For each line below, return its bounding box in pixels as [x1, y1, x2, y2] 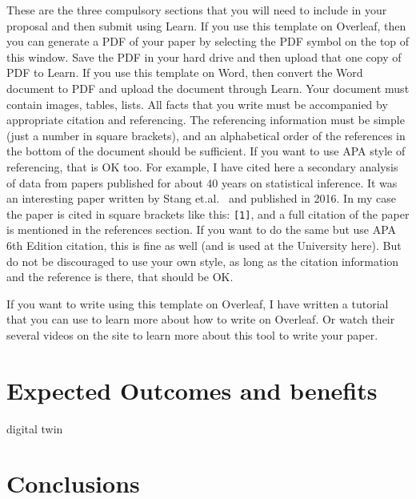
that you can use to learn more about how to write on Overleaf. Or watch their [6, 311, 395, 328]
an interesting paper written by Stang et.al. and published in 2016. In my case [6, 190, 396, 207]
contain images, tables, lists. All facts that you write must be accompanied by [6, 95, 388, 112]
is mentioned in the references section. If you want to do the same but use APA [6, 221, 397, 238]
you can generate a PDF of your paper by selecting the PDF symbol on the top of [6, 33, 410, 50]
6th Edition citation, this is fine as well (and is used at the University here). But [6, 236, 402, 253]
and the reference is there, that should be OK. [6, 268, 234, 285]
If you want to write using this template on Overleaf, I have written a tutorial [6, 295, 389, 312]
